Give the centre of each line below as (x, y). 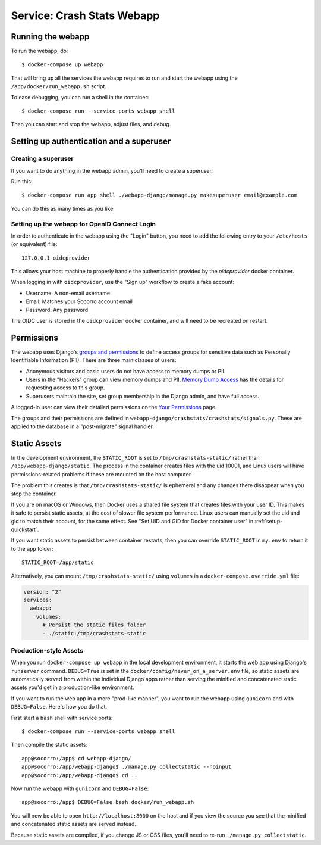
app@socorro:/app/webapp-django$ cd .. (80, 775)
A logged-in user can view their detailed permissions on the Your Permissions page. (114, 407)
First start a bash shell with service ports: (62, 718)
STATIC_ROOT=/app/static (58, 562)
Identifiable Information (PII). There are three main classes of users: (94, 360)
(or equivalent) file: (34, 244)
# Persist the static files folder (94, 625)
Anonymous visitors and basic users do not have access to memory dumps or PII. (126, 371)
